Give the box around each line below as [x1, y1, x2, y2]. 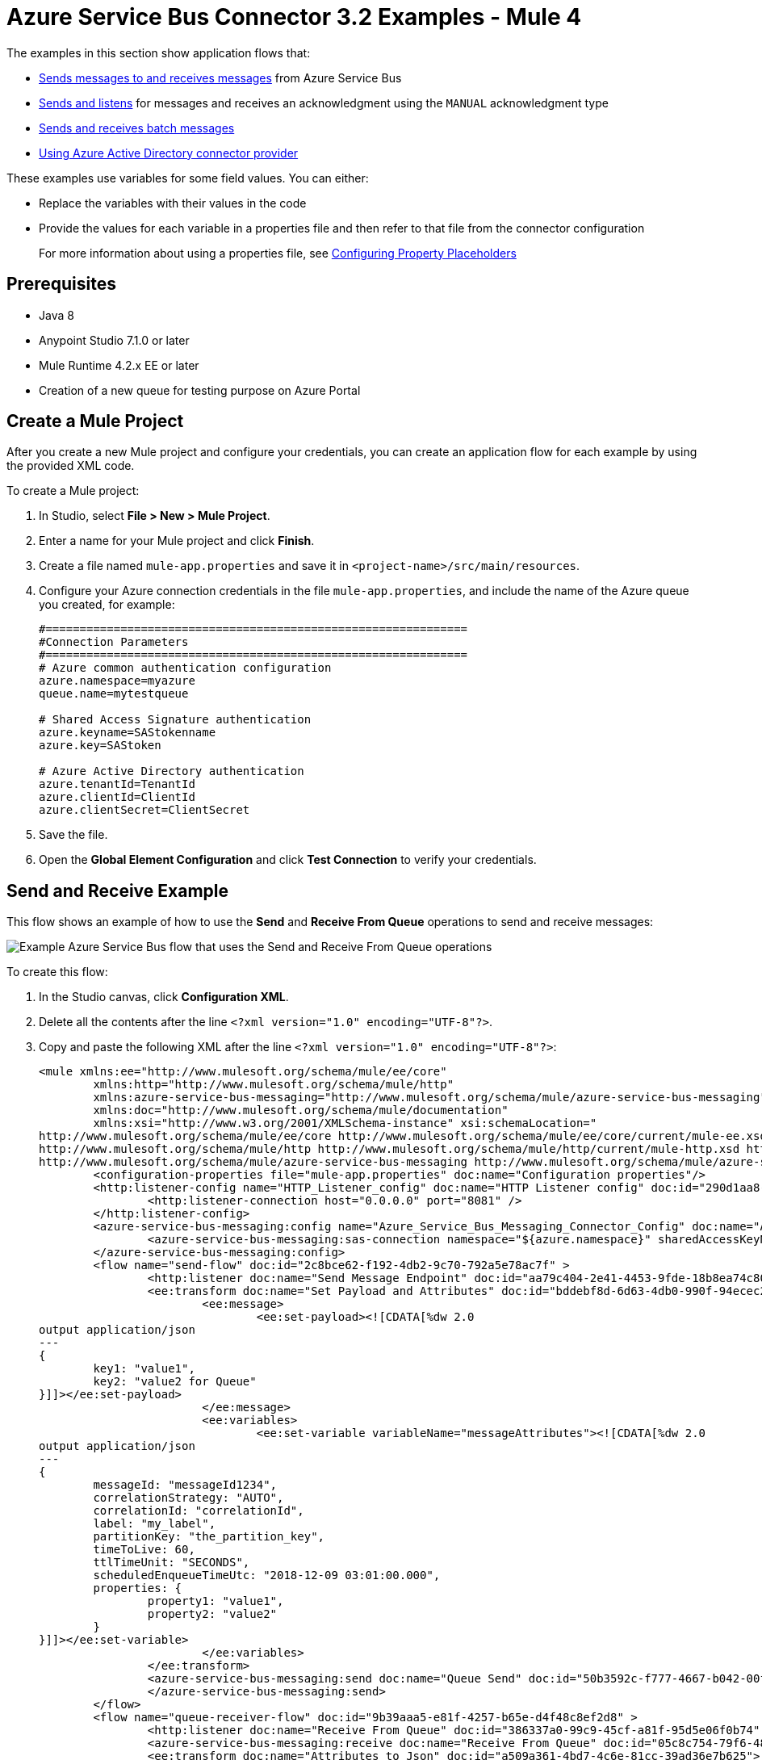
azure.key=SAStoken [39, 739, 161, 752]
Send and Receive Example [6, 880, 229, 901]
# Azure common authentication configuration [39, 661, 332, 675]
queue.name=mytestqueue [39, 687, 189, 701]
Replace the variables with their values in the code [39, 195, 307, 210]
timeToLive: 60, [93, 1543, 195, 1557]
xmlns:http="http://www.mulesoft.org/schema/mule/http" [93, 1078, 454, 1092]
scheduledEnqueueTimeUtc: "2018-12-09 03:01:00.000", [93, 1569, 441, 1582]
